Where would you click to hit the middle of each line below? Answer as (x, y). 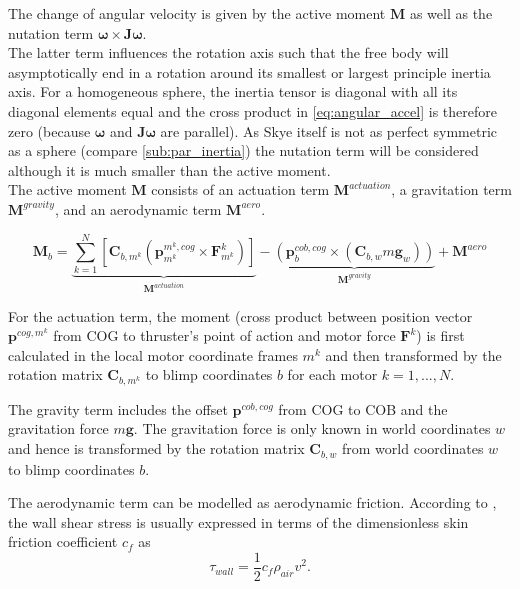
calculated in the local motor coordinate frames (153, 354)
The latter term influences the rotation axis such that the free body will (228, 52)
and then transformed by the (413, 354)
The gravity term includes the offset (118, 408)
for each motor (332, 374)
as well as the (451, 13)
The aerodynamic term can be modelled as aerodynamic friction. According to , (252, 502)
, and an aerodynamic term (138, 208)
